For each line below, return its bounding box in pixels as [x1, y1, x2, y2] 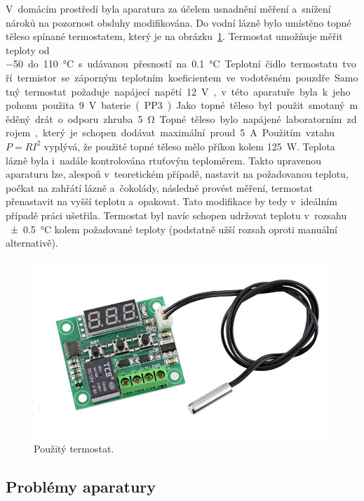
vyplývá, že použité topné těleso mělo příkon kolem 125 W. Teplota [43, 138, 335, 153]
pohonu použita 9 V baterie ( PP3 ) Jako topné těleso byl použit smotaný [6, 98, 345, 112]
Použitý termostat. [34, 441, 114, 456]
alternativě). [6, 235, 58, 250]
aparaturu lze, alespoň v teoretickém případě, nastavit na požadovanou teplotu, [6, 167, 349, 181]
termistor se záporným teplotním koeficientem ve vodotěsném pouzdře [17, 70, 330, 84]
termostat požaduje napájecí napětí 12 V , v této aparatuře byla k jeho [25, 84, 351, 98]
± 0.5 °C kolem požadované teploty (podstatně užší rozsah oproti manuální [10, 221, 338, 236]
